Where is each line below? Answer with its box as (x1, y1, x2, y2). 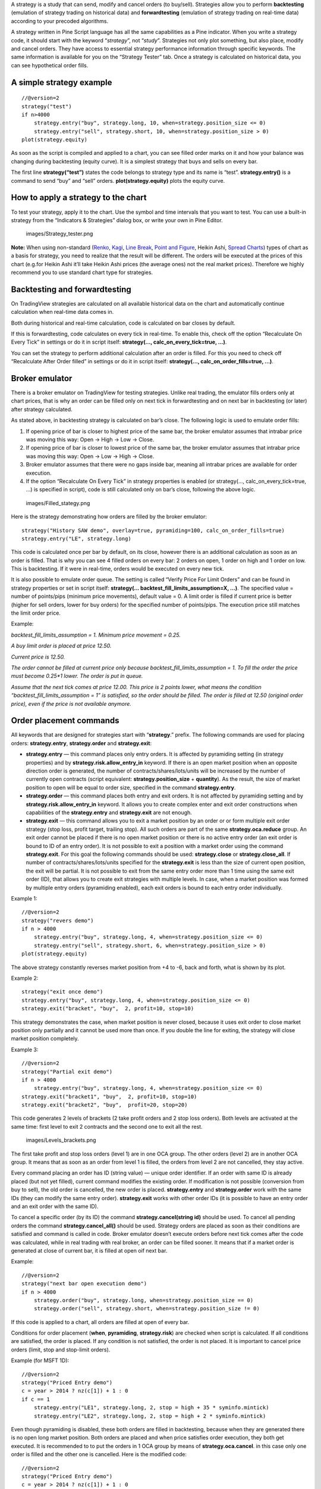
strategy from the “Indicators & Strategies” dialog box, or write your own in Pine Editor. (11, 216, 223, 223)
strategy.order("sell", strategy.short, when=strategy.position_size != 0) (33, 1305, 260, 1312)
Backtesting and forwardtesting (11, 284, 132, 294)
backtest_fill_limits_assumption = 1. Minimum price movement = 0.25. (11, 631, 181, 638)
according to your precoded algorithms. (11, 17, 109, 24)
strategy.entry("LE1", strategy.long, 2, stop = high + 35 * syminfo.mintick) (33, 1404, 269, 1411)
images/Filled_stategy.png (26, 499, 90, 506)
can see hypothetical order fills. (11, 61, 89, 68)
